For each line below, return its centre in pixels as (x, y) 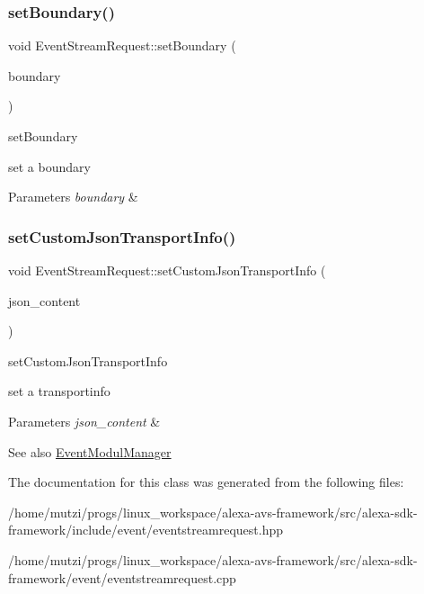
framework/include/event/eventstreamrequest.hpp (146, 530)
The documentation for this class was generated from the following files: (206, 482)
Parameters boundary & (73, 197)
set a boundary (49, 166)
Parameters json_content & (84, 421)
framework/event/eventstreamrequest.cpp (122, 577)
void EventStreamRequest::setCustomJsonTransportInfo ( (167, 270)
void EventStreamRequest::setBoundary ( (122, 45)
